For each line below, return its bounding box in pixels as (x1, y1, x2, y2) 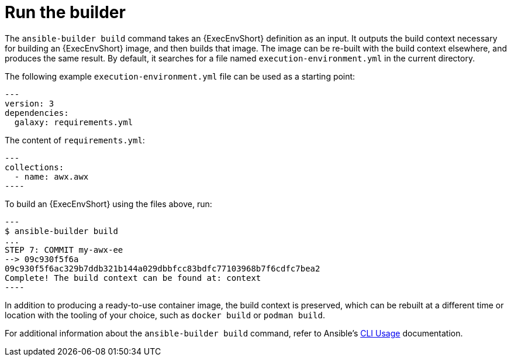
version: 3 (5, 98, 54, 108)
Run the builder (5, 2, 126, 22)
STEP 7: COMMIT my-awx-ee (5, 245, 123, 255)
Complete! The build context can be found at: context (5, 273, 261, 283)
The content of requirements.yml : (5, 135, 145, 145)
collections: (5, 162, 64, 172)
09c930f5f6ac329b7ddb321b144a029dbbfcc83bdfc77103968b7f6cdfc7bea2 (5, 263, 320, 273)
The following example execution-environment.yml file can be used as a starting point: (5, 71, 355, 81)
